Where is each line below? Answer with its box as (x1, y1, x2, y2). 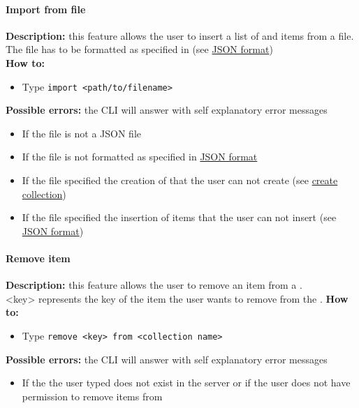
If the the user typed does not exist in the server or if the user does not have (22, 375, 351, 390)
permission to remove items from (22, 388, 163, 403)
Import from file (6, 1, 86, 16)
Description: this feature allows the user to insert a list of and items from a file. (6, 28, 354, 43)
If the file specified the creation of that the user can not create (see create (22, 173, 338, 188)
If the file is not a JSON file (22, 126, 142, 140)
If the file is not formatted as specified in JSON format (22, 149, 258, 164)
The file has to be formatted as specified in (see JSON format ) (6, 42, 273, 56)
